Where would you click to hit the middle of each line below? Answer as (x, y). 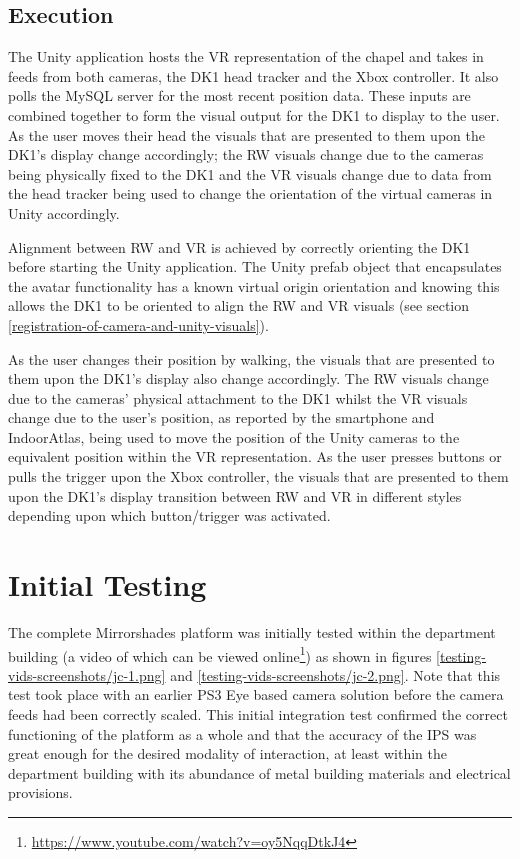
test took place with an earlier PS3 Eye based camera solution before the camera (256, 694)
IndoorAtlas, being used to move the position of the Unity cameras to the (234, 436)
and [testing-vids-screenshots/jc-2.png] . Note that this (335, 674)
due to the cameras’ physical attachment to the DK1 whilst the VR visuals (238, 397)
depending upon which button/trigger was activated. (169, 515)
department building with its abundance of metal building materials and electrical (259, 772)
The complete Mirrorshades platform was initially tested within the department (252, 631)
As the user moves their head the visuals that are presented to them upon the (246, 134)
